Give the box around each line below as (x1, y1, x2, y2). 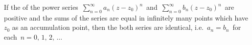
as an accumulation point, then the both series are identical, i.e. (12, 22, 204, 32)
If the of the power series (4, 2, 78, 12)
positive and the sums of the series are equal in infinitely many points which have (4, 12, 249, 22)
